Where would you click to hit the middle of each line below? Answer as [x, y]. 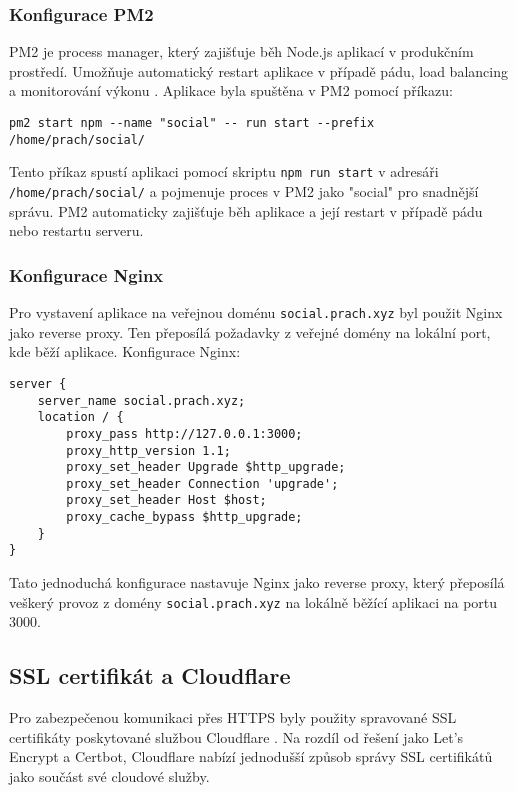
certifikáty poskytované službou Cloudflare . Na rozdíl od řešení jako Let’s [236, 736]
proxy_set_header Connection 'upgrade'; [202, 483]
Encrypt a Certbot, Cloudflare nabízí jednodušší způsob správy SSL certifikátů [251, 756]
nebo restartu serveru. [76, 230]
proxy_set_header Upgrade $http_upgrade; [206, 467]
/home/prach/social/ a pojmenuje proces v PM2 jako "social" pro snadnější [244, 190]
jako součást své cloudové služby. [109, 775]
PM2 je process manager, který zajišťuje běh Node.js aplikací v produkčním [241, 51]
